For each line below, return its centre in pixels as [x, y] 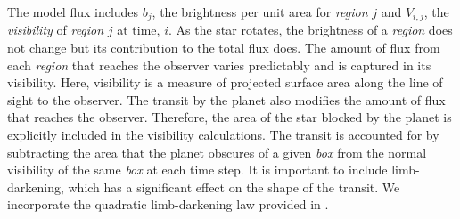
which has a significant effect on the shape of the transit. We [234, 187]
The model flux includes [73, 12]
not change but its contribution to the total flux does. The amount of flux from [224, 48]
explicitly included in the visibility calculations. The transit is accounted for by [223, 135]
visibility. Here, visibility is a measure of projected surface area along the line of [225, 82]
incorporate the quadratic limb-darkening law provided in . [168, 204]
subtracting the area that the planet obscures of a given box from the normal [217, 152]
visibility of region [56, 30]
